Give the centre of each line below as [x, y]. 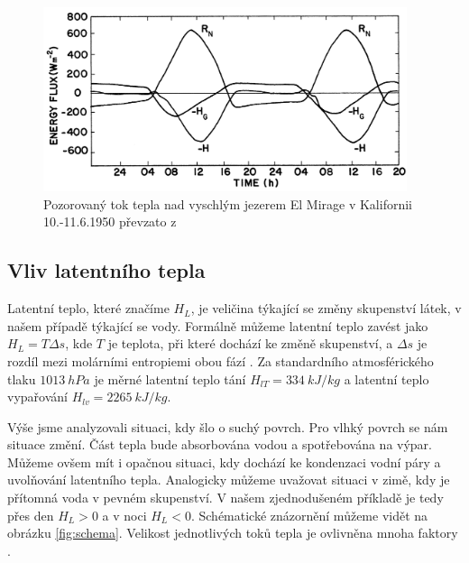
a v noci [124, 515]
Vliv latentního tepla [106, 270]
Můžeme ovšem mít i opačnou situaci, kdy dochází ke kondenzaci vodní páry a [224, 461]
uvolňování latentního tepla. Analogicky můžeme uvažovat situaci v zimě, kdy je [229, 480]
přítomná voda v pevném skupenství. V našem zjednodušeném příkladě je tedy [225, 498]
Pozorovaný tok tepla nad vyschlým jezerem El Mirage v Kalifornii [228, 203]
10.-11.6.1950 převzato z [110, 222]
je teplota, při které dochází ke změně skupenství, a [250, 343]
